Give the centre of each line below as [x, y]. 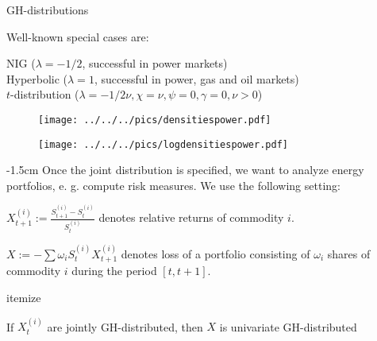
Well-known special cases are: [78, 36]
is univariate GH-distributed [288, 326]
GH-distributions [48, 10]
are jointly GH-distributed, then [125, 326]
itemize [24, 298]
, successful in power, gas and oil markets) [196, 78]
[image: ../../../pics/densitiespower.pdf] [155, 120]
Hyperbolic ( [37, 78]
